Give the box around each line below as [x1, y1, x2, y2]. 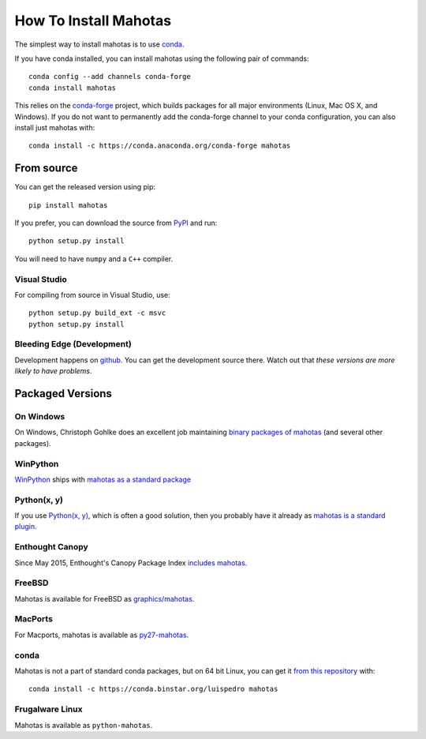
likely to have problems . [14, 366, 92, 376]
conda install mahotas [28, 83, 117, 92]
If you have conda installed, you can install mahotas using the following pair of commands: [14, 54, 309, 63]
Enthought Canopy [14, 542, 88, 553]
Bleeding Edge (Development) [14, 339, 132, 350]
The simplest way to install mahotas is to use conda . [14, 39, 185, 49]
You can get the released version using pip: [14, 182, 156, 192]
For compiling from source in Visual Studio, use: [14, 290, 171, 299]
